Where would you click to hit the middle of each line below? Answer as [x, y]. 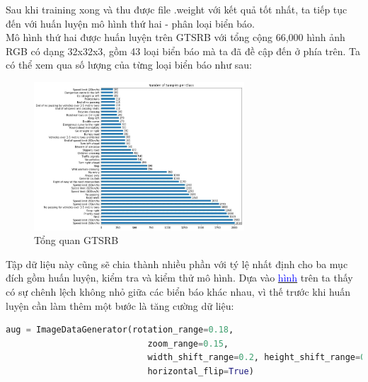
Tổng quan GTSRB [76, 240]
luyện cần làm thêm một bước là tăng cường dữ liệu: [120, 305]
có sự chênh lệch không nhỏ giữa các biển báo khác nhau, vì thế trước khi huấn [178, 292]
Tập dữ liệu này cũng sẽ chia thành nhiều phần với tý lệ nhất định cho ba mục [177, 264]
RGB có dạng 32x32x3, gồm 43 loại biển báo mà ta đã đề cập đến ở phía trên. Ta [183, 51]
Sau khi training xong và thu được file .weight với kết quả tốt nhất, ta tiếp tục [177, 9]
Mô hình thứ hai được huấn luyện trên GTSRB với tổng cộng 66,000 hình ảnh [176, 37]
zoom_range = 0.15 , [188, 343]
